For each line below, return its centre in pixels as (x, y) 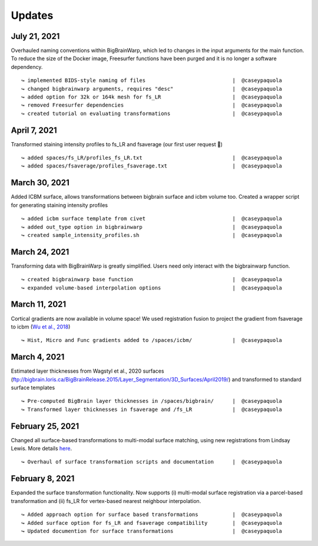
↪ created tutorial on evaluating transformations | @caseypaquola (152, 113)
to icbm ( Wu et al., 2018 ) (41, 327)
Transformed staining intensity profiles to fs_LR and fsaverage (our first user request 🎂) (117, 144)
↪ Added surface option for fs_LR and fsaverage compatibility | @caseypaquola (152, 523)
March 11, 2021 (39, 305)
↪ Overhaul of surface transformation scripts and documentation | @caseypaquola (152, 462)
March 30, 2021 (40, 183)
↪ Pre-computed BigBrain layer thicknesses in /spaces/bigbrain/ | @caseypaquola (152, 401)
